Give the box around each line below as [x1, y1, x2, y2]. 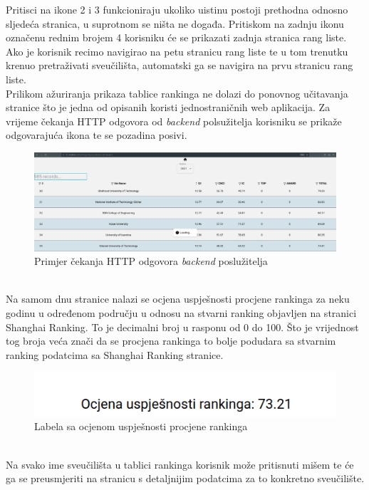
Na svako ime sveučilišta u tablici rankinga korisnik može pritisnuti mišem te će [6, 457, 354, 471]
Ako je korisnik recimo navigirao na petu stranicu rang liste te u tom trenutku [6, 43, 348, 58]
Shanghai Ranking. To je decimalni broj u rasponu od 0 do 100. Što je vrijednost [6, 319, 359, 334]
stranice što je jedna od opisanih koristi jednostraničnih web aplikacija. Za [6, 100, 331, 115]
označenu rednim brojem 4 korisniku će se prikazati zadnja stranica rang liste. [6, 30, 347, 45]
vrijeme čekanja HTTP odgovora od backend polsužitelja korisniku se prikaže [6, 113, 342, 128]
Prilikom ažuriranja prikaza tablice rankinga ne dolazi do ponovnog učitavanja [6, 85, 348, 100]
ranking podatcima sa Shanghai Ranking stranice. [6, 347, 224, 362]
